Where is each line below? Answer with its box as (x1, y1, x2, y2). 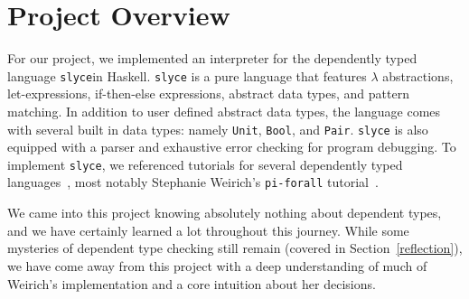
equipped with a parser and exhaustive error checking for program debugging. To (7, 137, 456, 156)
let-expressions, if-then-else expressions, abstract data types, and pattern (7, 84, 409, 103)
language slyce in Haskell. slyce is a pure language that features (7, 66, 367, 85)
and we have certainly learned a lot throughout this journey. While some (7, 220, 409, 239)
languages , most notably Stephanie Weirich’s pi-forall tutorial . (7, 173, 379, 192)
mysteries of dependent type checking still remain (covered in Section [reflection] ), (7, 238, 463, 257)
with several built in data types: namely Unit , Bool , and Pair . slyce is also (7, 119, 428, 138)
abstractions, (382, 66, 454, 85)
